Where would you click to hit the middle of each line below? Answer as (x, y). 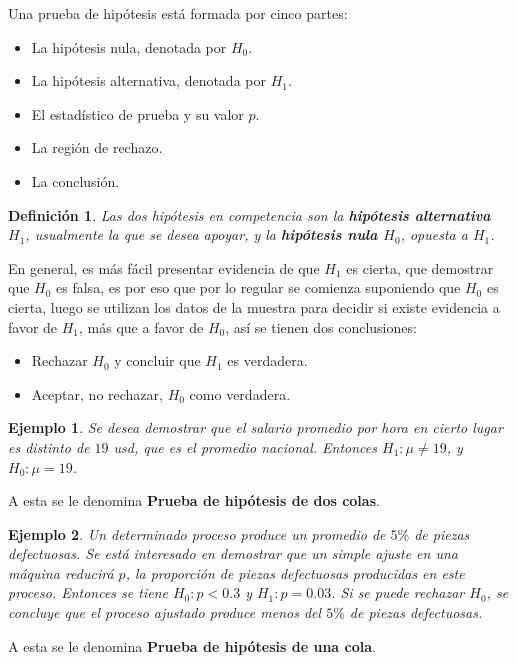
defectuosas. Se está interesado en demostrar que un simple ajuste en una (233, 553)
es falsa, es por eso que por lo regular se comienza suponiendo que (258, 287)
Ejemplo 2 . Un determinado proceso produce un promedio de (197, 533)
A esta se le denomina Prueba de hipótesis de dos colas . (194, 500)
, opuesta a (434, 234)
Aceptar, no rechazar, (97, 393)
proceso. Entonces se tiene (88, 592)
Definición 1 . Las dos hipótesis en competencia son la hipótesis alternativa (249, 214)
